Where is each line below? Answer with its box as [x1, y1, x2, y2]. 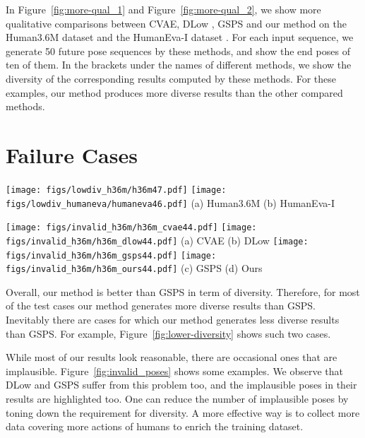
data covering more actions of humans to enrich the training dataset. [6, 419, 304, 434]
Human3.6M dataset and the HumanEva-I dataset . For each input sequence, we [6, 30, 354, 45]
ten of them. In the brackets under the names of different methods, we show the [6, 57, 352, 72]
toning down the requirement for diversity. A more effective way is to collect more [6, 405, 360, 420]
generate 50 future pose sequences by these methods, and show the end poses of [6, 43, 350, 58]
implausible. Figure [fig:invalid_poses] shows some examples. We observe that [6, 363, 344, 378]
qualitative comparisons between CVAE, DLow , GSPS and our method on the [6, 16, 347, 30]
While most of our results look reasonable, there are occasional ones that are [6, 350, 337, 365]
